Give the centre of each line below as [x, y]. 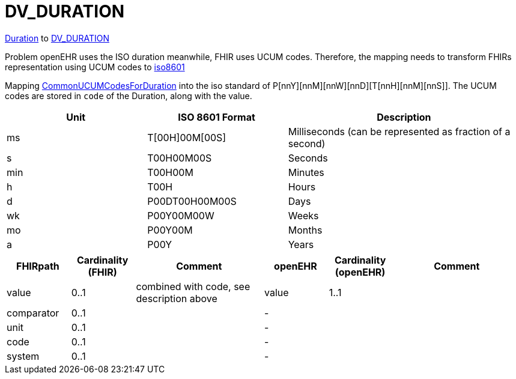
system [23, 356]
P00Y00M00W [181, 215]
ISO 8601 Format [217, 117]
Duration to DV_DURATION [57, 38]
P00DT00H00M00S [192, 201]
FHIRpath [38, 266]
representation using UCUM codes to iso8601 [95, 67]
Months [305, 230]
